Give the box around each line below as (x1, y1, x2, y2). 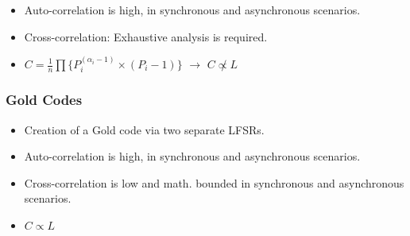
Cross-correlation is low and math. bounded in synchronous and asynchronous (24, 174, 404, 191)
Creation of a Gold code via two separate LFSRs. (24, 121, 265, 137)
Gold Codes (6, 90, 83, 110)
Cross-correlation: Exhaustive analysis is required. (24, 28, 268, 44)
